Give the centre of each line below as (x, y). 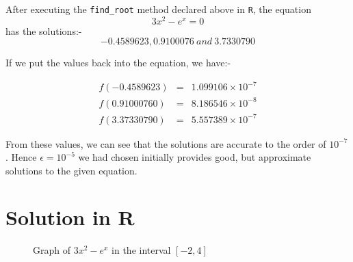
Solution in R (70, 217)
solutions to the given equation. (71, 170)
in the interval (141, 250)
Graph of (52, 250)
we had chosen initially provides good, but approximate (195, 157)
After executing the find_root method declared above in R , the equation (158, 9)
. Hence (21, 157)
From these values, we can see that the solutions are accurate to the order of (166, 143)
